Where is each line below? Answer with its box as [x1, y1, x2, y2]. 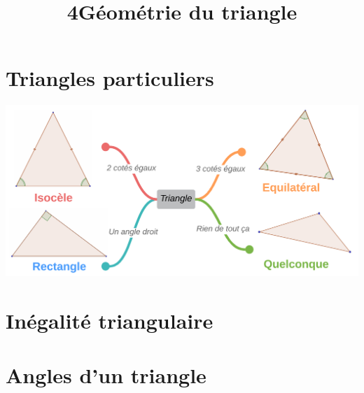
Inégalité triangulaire [6, 306, 213, 334]
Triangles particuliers [6, 64, 214, 92]
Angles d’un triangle [6, 361, 206, 390]
